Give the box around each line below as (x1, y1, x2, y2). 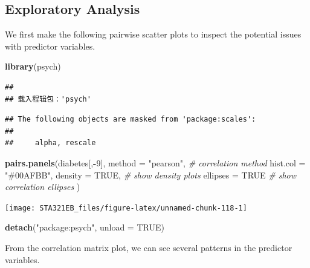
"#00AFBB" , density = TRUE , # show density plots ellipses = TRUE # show (5, 168, 297, 181)
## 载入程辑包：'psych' (5, 94, 91, 103)
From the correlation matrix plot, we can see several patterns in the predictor (5, 241, 292, 253)
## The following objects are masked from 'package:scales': (5, 115, 256, 124)
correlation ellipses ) (5, 180, 80, 193)
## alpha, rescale (5, 139, 96, 148)
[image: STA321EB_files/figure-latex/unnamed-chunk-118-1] (5, 203, 247, 212)
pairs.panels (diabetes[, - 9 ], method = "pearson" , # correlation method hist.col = (5, 156, 306, 169)
